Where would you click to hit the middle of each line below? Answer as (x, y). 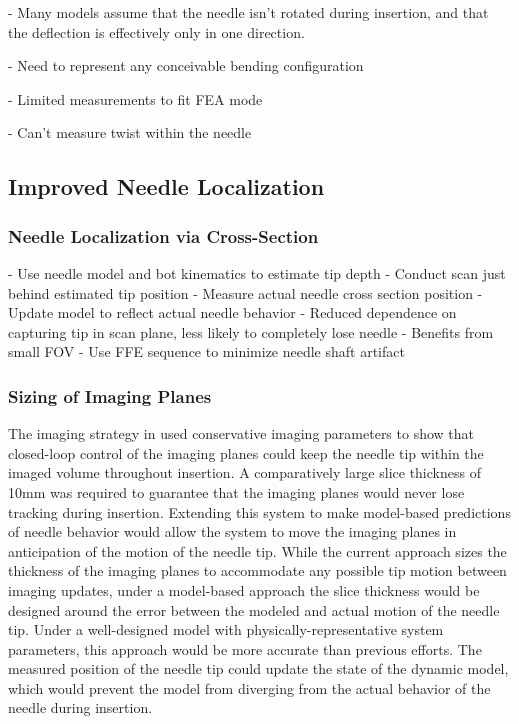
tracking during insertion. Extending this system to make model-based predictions (259, 511)
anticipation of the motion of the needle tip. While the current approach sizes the (257, 550)
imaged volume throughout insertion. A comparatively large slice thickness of (244, 472)
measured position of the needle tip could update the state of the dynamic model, (258, 668)
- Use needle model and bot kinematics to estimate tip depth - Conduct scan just (257, 272)
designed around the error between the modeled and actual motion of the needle (254, 609)
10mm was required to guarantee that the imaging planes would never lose (236, 491)
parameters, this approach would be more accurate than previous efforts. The (245, 648)
